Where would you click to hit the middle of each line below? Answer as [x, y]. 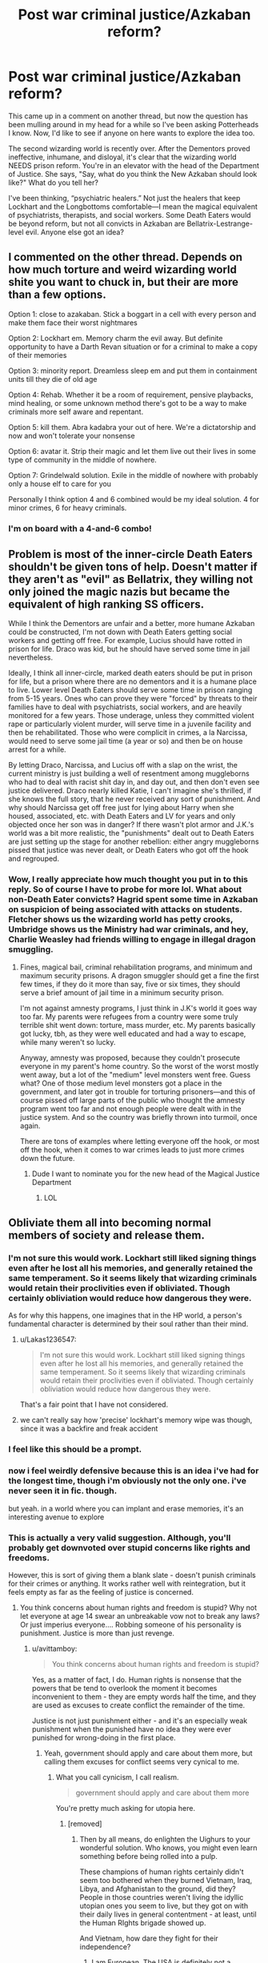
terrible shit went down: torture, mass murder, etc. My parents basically [138, 1025]
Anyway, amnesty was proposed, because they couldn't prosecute [130, 1058]
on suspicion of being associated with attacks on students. [125, 909]
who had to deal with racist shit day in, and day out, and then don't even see [134, 782]
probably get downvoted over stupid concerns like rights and [129, 1548]
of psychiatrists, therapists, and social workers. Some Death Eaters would [130, 215]
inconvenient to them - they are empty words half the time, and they [144, 1696]
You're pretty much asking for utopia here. [126, 1808]
